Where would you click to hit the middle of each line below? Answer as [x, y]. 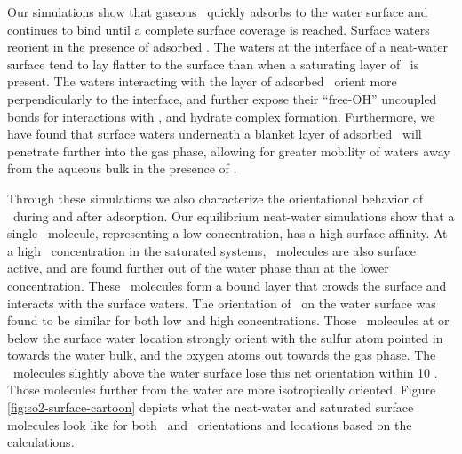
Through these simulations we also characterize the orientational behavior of [215, 198]
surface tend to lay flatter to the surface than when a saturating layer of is [213, 64]
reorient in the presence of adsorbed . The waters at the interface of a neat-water [227, 47]
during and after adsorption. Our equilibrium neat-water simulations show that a [234, 215]
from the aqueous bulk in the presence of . [122, 168]
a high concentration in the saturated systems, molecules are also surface [211, 250]
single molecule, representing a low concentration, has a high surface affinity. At [227, 233]
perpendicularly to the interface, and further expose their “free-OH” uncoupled [222, 98]
